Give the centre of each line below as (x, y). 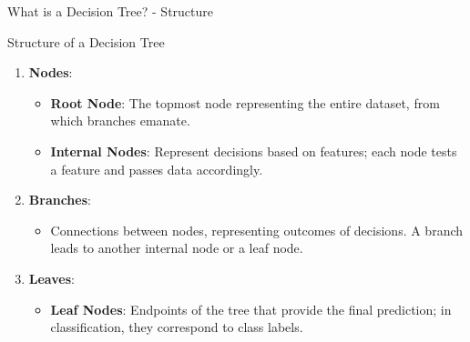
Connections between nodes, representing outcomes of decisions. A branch (257, 230)
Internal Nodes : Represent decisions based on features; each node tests (254, 151)
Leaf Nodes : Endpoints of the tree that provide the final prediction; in (251, 309)
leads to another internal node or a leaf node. (177, 248)
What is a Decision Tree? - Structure (111, 11)
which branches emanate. (120, 121)
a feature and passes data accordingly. (157, 169)
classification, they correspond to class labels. (177, 327)
